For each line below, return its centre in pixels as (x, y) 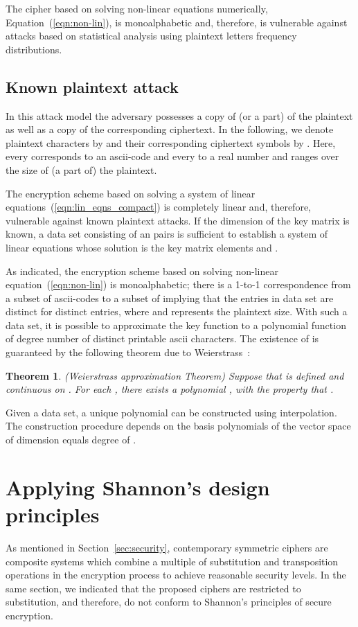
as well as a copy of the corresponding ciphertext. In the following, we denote (170, 129)
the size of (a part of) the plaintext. (81, 169)
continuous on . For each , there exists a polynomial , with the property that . (170, 389)
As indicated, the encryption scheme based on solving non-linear (142, 271)
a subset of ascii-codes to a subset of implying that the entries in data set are (170, 298)
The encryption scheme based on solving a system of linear (131, 193)
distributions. (34, 49)
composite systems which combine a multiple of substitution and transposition (172, 561)
